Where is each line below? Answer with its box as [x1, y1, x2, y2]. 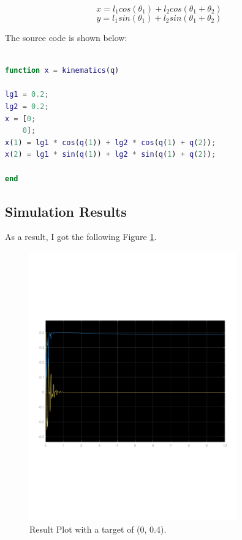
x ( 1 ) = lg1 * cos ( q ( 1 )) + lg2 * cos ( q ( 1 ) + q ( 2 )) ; [5, 138, 216, 147]
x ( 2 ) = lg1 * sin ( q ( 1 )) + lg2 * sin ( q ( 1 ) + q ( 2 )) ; [5, 150, 216, 159]
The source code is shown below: [5, 31, 127, 43]
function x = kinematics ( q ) [5, 66, 119, 75]
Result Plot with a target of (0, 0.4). [29, 522, 167, 535]
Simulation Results [5, 201, 127, 220]
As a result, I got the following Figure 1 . [5, 230, 157, 243]
